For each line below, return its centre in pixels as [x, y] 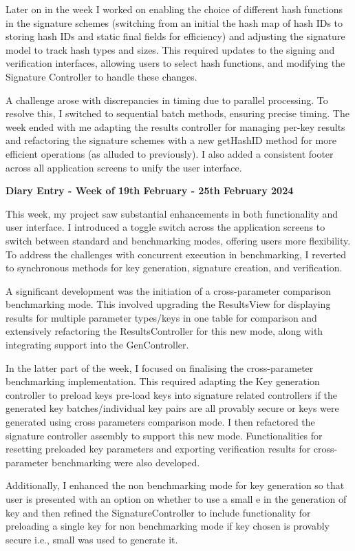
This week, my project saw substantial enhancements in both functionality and [172, 213]
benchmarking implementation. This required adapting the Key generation [163, 381]
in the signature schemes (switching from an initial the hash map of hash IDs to [174, 22]
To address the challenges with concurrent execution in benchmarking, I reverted [176, 254]
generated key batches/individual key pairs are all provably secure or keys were [172, 408]
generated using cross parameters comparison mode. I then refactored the [160, 422]
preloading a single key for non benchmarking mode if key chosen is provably [168, 526]
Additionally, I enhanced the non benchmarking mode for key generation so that [175, 485]
